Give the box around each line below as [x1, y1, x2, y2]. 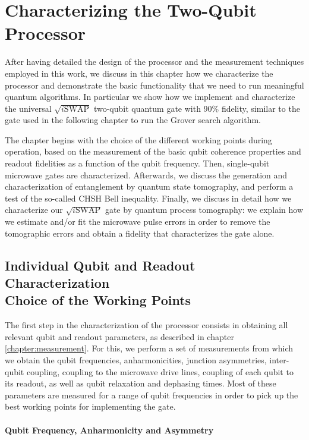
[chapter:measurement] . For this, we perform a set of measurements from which [5, 342, 293, 354]
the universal [5, 102, 52, 114]
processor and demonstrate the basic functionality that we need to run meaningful [5, 78, 304, 91]
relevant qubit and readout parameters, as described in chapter [5, 330, 234, 342]
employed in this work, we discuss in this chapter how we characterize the [5, 67, 273, 79]
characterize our [5, 203, 63, 216]
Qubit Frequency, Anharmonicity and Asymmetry [5, 423, 214, 436]
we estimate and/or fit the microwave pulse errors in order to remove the [5, 215, 270, 228]
